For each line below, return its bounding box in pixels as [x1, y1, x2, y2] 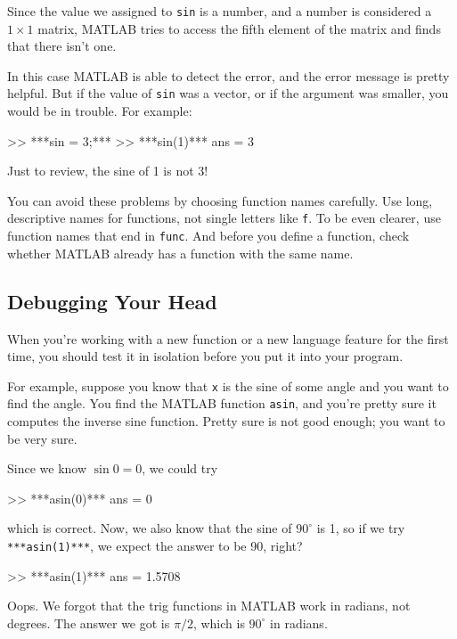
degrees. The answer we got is [7, 613, 170, 632]
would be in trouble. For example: [7, 102, 192, 120]
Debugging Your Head [7, 287, 217, 315]
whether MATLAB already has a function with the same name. [7, 243, 354, 262]
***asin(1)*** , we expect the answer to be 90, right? [7, 537, 303, 555]
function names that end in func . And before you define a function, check [7, 226, 410, 245]
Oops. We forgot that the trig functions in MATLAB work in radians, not [7, 596, 411, 615]
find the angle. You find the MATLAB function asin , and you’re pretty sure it [7, 394, 437, 413]
